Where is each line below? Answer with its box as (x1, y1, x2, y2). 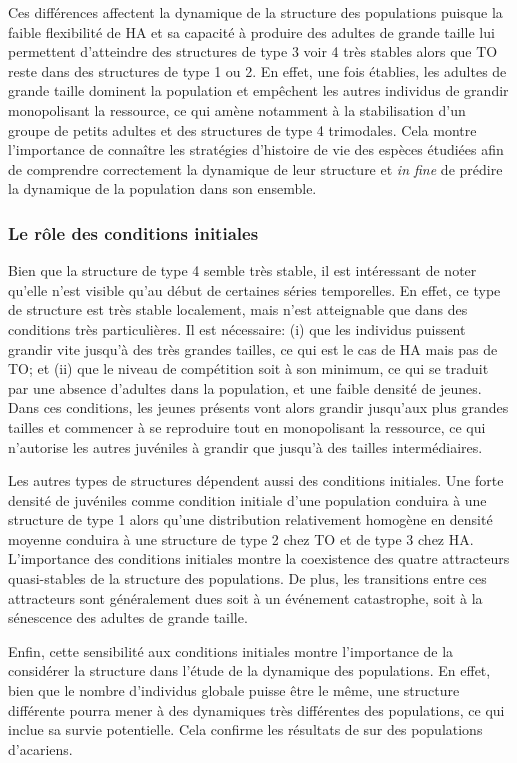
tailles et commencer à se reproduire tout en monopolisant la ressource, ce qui (8, 416, 486, 437)
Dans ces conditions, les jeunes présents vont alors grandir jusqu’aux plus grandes (8, 397, 509, 418)
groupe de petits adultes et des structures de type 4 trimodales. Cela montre (8, 119, 477, 140)
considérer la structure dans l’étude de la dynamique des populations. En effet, (8, 660, 491, 681)
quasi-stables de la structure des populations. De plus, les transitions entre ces (8, 568, 487, 589)
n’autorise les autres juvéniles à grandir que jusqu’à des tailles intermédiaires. (8, 436, 483, 457)
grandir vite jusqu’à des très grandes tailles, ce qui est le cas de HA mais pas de (8, 338, 498, 359)
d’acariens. (8, 738, 73, 759)
